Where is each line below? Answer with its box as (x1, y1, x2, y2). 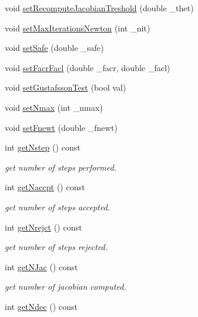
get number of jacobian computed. (5, 280, 126, 293)
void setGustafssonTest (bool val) (5, 81, 126, 94)
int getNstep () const (5, 141, 81, 153)
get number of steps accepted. (5, 200, 110, 213)
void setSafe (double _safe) (5, 41, 104, 54)
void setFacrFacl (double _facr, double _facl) (5, 61, 171, 73)
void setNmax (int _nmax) (5, 101, 103, 113)
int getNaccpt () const (5, 181, 85, 193)
